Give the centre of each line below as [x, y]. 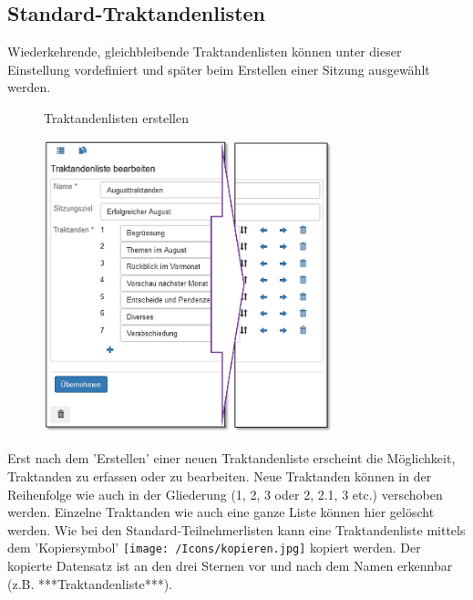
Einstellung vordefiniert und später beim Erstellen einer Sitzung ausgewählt [219, 69]
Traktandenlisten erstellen [116, 117]
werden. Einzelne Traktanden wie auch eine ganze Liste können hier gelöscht [221, 512]
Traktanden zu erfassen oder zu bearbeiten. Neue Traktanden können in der [220, 476]
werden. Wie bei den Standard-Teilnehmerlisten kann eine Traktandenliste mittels [236, 529]
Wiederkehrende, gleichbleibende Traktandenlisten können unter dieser [205, 52]
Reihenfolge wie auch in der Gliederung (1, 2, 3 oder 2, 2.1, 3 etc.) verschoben [225, 494]
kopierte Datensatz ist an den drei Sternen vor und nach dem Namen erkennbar [230, 566]
